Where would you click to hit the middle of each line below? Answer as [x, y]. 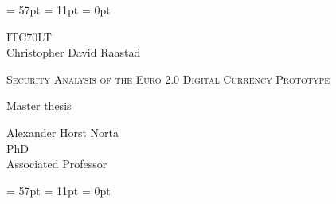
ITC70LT [29, 36]
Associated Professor [57, 164]
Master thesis [39, 106]
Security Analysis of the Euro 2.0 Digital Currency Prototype [168, 78]
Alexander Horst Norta [63, 132]
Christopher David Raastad [74, 52]
